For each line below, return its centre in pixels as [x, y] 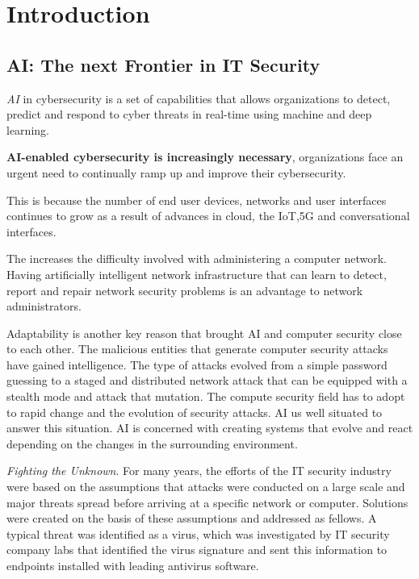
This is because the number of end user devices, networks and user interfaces [197, 200]
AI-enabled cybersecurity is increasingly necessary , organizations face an [205, 157]
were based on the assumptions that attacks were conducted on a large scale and [206, 487]
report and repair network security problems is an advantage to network [185, 290]
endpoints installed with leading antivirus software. [133, 566]
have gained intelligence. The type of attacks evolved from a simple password [197, 364]
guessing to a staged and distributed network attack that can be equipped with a [207, 380]
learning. [28, 129]
